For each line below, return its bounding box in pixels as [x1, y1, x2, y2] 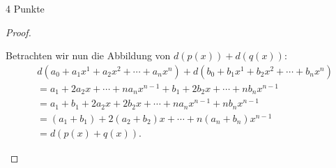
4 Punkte [6, 1, 45, 15]
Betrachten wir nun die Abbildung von [6, 48, 171, 63]
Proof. [6, 24, 31, 39]
